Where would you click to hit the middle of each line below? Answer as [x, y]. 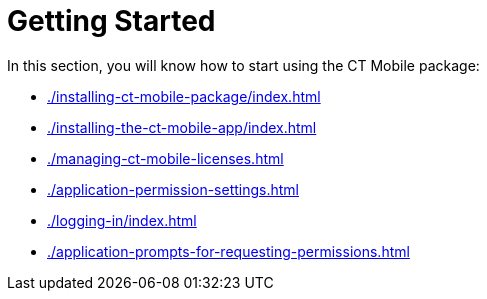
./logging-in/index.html [122, 220]
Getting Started [111, 21]
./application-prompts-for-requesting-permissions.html [228, 251]
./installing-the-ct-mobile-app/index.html [182, 127]
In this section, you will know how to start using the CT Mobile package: [243, 65]
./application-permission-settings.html [173, 189]
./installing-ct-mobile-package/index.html [184, 96]
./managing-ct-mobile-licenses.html [165, 158]
